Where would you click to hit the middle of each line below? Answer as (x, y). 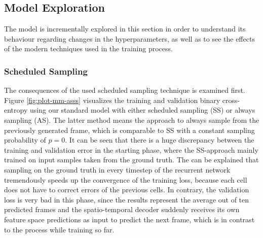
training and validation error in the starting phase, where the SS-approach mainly (131, 149)
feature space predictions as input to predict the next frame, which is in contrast (129, 219)
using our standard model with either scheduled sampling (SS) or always (142, 110)
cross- (231, 100)
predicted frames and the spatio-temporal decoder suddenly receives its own (122, 209)
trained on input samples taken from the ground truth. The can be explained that (131, 160)
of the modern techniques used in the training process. (88, 48)
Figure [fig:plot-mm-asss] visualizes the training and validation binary (112, 100)
